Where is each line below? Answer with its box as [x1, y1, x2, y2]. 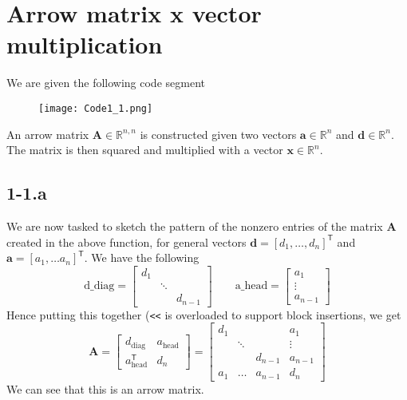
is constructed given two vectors [140, 125, 297, 142]
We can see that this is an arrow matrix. [6, 380, 204, 397]
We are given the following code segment [6, 74, 205, 91]
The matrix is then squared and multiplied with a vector [6, 141, 283, 158]
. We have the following [84, 249, 200, 266]
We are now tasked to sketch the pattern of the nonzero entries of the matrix [6, 217, 383, 234]
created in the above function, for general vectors [6, 233, 247, 250]
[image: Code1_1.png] [38, 102, 153, 114]
